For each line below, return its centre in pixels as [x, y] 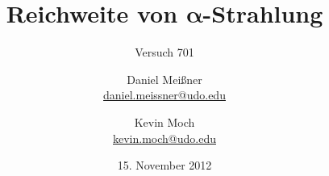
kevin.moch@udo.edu [164, 138]
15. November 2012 [164, 165]
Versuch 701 [164, 52]
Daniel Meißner [164, 79]
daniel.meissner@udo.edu [164, 95]
